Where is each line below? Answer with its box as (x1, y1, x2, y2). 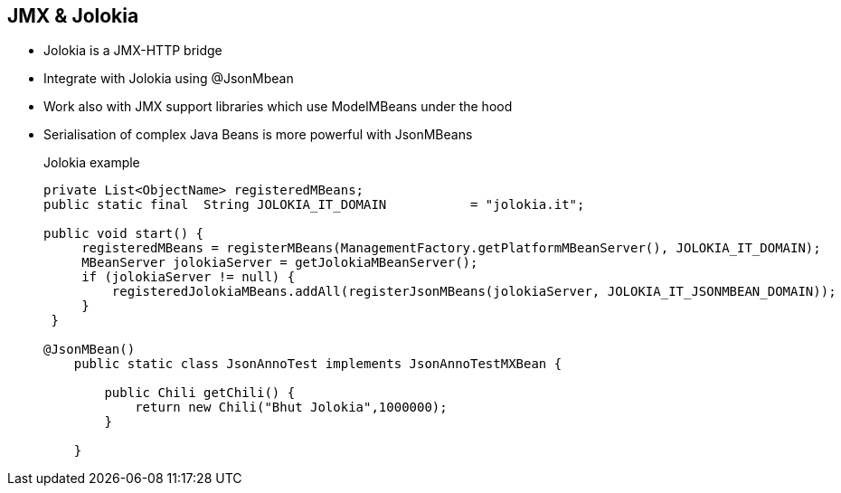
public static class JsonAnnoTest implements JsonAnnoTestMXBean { (73, 356, 562, 372)
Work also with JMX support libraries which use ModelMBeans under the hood (43, 99, 513, 115)
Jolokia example (43, 155, 140, 171)
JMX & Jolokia (7, 5, 139, 27)
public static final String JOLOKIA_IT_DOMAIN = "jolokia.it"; (43, 197, 585, 213)
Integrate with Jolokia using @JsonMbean (43, 71, 294, 87)
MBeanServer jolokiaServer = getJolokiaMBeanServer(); (81, 255, 478, 270)
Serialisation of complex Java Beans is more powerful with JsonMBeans (43, 127, 473, 143)
